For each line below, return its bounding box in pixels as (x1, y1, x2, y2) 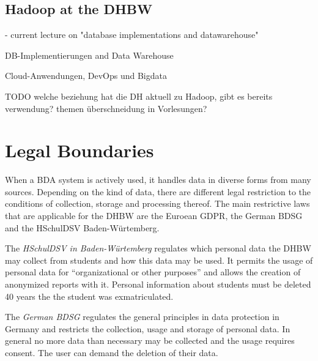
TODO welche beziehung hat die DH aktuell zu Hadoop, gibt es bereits (5, 89, 273, 102)
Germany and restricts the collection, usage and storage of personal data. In (5, 322, 290, 335)
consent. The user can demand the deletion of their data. (5, 346, 218, 359)
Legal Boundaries (5, 138, 154, 163)
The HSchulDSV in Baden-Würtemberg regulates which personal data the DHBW (5, 242, 311, 255)
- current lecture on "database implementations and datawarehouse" (5, 28, 259, 41)
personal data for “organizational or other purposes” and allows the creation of (5, 266, 301, 278)
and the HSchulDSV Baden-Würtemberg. (5, 221, 160, 234)
